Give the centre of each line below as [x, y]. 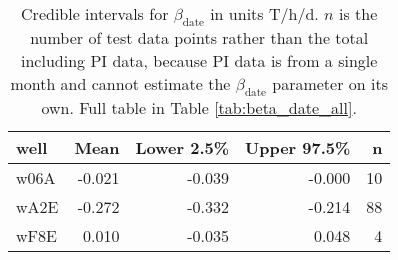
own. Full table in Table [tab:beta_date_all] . [199, 108]
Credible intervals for [95, 13]
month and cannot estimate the [120, 84]
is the [358, 13]
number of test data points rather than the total [199, 38]
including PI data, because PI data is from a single [199, 61]
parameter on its [330, 84]
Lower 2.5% [182, 148]
